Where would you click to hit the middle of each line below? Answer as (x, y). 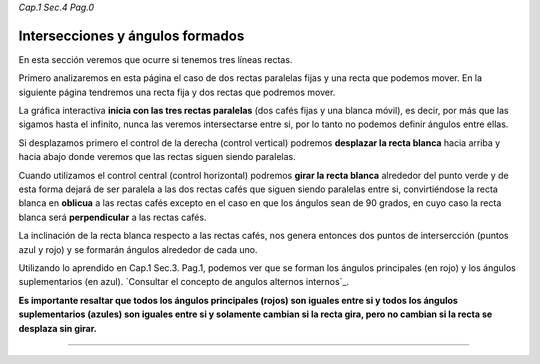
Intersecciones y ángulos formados (131, 35)
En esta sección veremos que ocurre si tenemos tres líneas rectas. (155, 59)
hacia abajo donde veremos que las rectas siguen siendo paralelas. (157, 157)
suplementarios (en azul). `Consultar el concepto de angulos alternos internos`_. (184, 282)
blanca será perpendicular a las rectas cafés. (112, 217)
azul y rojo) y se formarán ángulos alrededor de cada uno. (138, 249)
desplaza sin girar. (57, 328)
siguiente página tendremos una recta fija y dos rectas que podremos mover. (177, 92)
